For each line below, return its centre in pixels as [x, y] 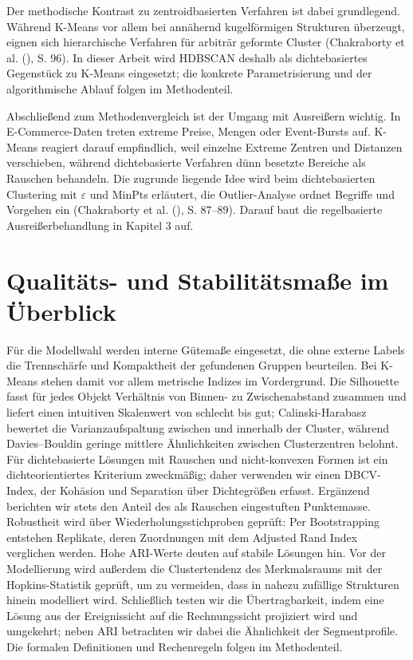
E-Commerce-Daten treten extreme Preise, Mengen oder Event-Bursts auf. [189, 131]
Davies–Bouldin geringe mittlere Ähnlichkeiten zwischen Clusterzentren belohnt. [203, 443]
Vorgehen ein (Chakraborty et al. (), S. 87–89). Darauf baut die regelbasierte [195, 209]
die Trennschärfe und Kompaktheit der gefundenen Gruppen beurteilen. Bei [192, 365]
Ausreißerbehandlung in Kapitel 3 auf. [100, 225]
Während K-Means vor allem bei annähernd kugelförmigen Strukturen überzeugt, [206, 26]
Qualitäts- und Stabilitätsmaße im [198, 280]
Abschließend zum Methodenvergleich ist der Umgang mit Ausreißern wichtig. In [204, 115]
